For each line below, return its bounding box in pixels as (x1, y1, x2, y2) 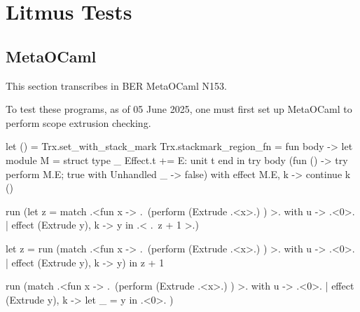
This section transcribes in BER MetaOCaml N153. (6, 78, 227, 93)
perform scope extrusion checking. (6, 115, 151, 130)
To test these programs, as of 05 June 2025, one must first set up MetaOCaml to (6, 102, 352, 116)
